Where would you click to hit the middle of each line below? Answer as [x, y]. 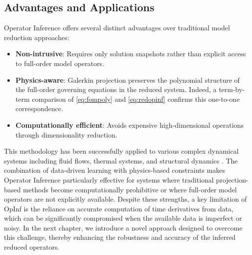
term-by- [232, 89]
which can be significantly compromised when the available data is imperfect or [123, 218]
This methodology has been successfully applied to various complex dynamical [121, 151]
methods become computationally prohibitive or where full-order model [130, 189]
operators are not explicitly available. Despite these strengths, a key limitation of [126, 199]
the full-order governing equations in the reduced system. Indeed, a [116, 89]
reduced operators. [32, 247]
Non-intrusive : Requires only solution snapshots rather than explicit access [131, 54]
